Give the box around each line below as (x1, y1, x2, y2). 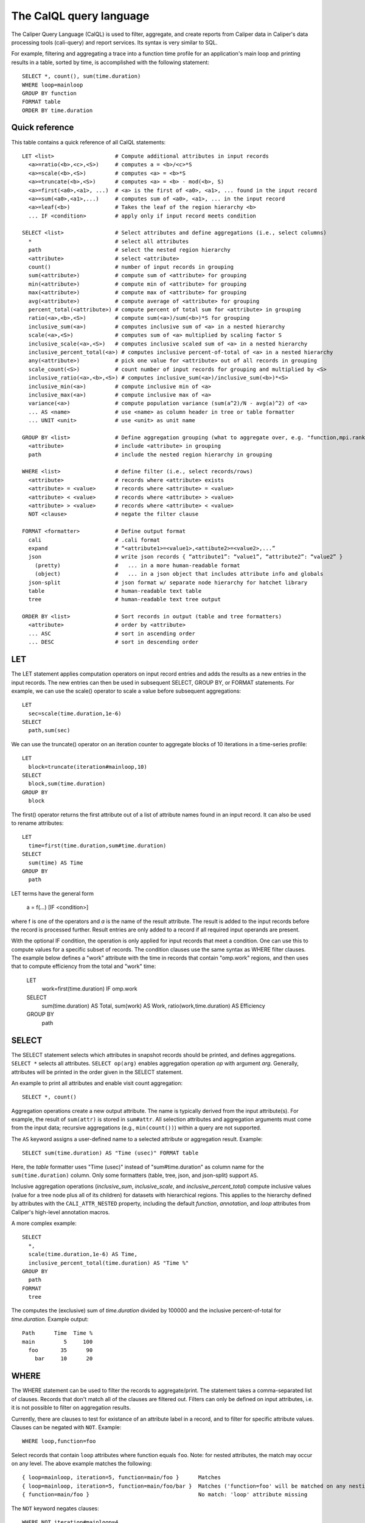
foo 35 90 (28, 1347, 93, 1354)
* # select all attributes (28, 238, 189, 245)
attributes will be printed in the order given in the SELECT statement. (11, 1068, 183, 1075)
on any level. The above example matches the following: (11, 1460, 152, 1468)
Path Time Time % (22, 1330, 93, 1337)
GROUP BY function (22, 90, 77, 97)
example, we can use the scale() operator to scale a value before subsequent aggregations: (11, 687, 242, 694)
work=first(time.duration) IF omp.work (41, 985, 138, 992)
